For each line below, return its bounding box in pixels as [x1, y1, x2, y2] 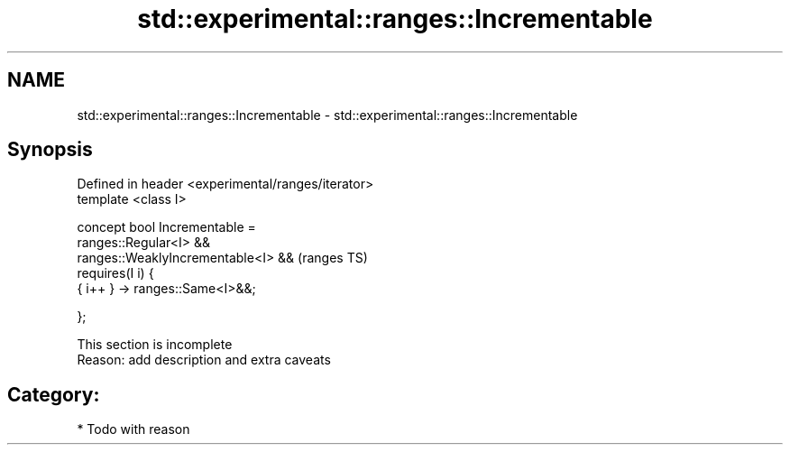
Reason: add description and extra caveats [77, 352, 331, 368]
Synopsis [7, 138, 93, 161]
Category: [7, 383, 100, 406]
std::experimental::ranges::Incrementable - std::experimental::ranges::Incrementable [77, 106, 578, 123]
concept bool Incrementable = [77, 219, 256, 235]
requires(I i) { [77, 265, 154, 281]
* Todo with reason [77, 421, 190, 438]
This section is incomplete [77, 337, 233, 353]
